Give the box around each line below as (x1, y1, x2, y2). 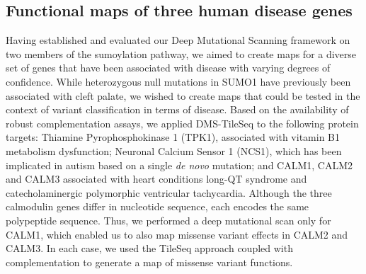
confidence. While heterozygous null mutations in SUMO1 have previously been (6, 74, 351, 89)
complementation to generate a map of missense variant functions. (6, 254, 293, 269)
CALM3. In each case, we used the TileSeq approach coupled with (6, 241, 293, 256)
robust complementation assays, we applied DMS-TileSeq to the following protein (6, 115, 359, 130)
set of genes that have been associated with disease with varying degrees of (6, 60, 331, 75)
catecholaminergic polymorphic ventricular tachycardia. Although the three (6, 185, 332, 200)
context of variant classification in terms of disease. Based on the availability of (6, 102, 349, 117)
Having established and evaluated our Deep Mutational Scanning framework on (6, 33, 350, 47)
